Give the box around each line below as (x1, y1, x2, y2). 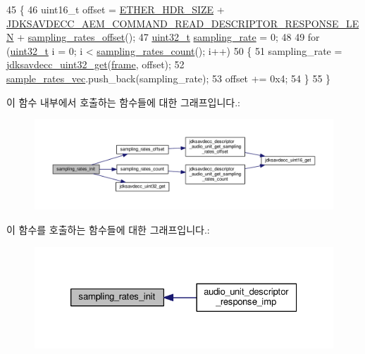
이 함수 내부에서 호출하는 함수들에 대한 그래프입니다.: (6, 94, 240, 109)
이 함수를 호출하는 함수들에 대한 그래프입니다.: (6, 222, 210, 236)
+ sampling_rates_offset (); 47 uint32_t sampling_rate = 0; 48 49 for (17, 30, 320, 44)
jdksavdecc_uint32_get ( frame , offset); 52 (6, 57, 185, 72)
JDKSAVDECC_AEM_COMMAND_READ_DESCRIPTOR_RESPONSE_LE (6, 15, 359, 30)
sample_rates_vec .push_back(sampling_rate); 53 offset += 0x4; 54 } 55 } (6, 70, 331, 85)
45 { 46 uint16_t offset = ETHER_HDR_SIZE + (6, 2, 225, 16)
